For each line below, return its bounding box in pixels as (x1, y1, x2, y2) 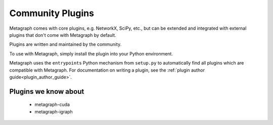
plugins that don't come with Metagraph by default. (9, 32, 116, 38)
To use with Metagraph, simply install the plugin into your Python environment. (9, 50, 173, 56)
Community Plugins (9, 8, 95, 19)
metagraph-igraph (34, 108, 73, 114)
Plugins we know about (9, 87, 84, 96)
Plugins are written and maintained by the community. (9, 41, 122, 47)
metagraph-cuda (34, 101, 70, 108)
